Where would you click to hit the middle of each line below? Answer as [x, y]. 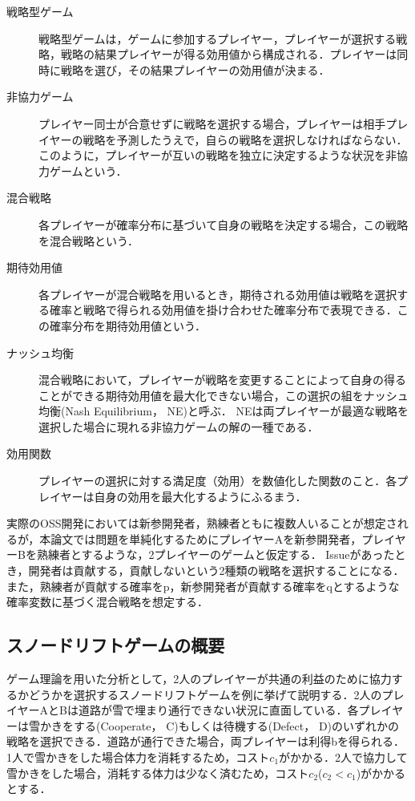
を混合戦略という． [89, 240]
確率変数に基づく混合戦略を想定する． [107, 602]
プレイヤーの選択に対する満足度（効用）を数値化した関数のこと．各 [218, 481]
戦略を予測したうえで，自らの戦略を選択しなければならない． [245, 139]
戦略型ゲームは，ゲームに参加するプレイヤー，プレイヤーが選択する [218, 38]
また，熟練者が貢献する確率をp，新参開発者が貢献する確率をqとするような [203, 586]
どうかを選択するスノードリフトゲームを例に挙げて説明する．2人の [205, 694]
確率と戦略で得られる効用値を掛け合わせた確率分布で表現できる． [223, 310]
